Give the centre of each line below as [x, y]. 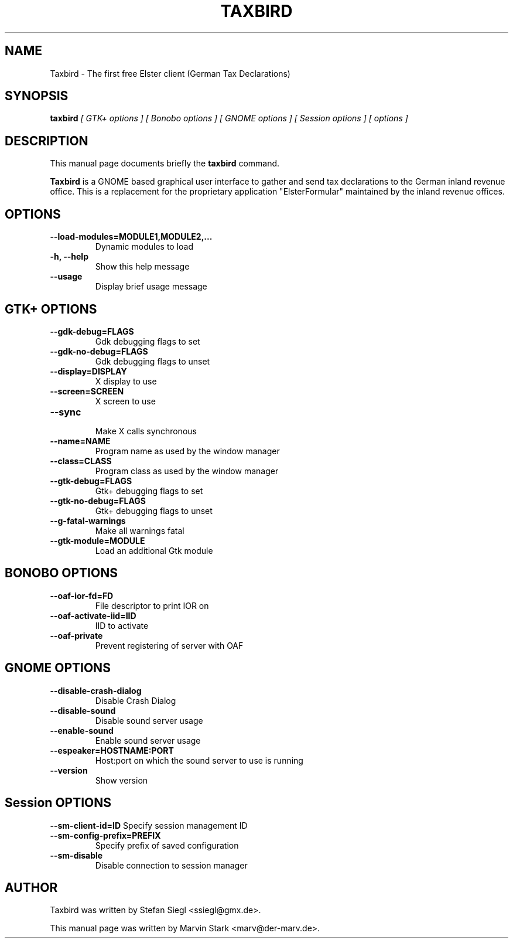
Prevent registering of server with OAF [169, 645]
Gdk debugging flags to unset [153, 361]
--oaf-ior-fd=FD [82, 595]
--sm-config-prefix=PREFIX [105, 835]
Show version [122, 780]
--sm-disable [76, 855]
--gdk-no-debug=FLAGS [99, 351]
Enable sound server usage [148, 740]
